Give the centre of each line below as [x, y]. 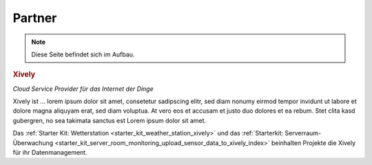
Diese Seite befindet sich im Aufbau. [83, 54]
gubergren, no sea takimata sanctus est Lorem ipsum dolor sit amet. [110, 120]
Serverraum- [303, 133]
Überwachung [33, 143]
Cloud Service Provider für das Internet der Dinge [83, 89]
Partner [35, 18]
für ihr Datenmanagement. [50, 152]
